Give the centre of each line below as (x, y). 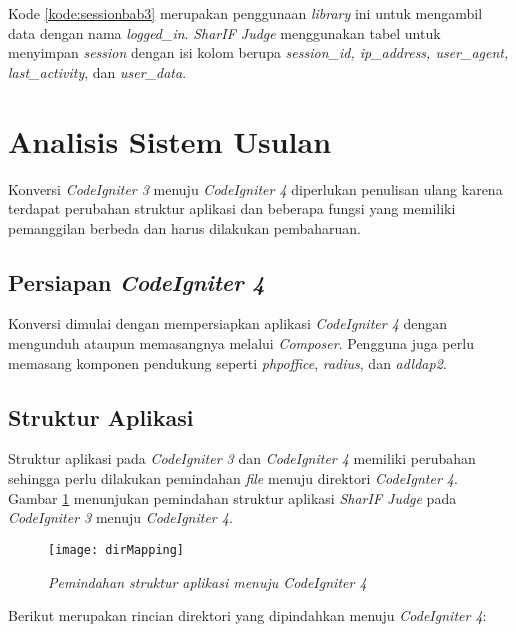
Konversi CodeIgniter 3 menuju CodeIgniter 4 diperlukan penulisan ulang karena (255, 188)
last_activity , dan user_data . (97, 71)
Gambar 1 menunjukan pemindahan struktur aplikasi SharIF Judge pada (232, 497)
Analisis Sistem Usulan (170, 140)
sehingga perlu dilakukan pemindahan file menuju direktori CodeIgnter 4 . (233, 478)
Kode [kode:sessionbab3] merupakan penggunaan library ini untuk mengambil (245, 13)
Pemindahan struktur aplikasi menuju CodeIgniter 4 (207, 581)
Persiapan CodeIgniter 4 (136, 281)
